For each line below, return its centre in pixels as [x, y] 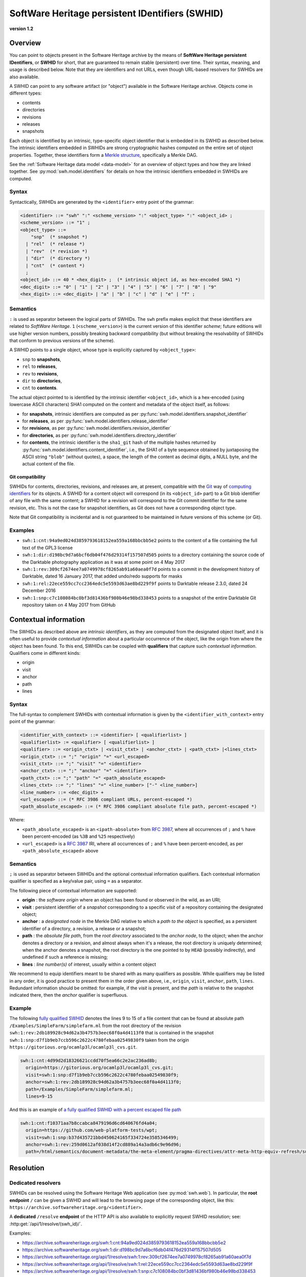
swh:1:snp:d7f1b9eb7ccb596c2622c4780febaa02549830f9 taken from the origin [99, 1040]
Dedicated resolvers [35, 1183]
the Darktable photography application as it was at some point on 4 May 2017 [104, 562]
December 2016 [39, 590]
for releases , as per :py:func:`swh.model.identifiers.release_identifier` [96, 421]
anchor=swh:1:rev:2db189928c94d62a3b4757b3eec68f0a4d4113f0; [104, 1082]
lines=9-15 [39, 1096]
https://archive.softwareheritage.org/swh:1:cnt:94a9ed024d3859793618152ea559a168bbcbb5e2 [124, 1243]
